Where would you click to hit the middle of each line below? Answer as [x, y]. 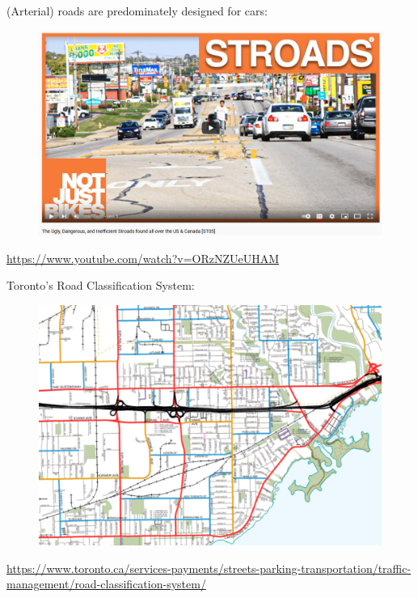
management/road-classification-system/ [106, 584]
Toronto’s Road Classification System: [101, 285]
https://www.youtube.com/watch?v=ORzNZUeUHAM [143, 258]
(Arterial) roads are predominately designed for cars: [137, 11]
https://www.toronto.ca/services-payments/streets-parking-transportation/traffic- [209, 568]
